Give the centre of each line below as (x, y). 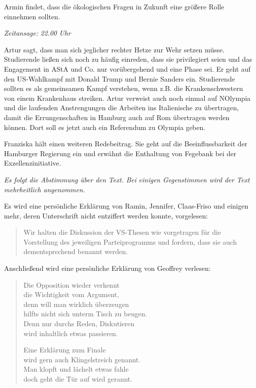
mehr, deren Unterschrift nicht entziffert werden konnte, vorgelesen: (106, 215)
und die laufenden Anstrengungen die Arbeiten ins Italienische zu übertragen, (122, 108)
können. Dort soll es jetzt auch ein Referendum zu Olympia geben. (105, 127)
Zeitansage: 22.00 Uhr (37, 33)
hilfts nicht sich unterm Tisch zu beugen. (85, 314)
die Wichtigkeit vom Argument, (71, 294)
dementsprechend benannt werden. (76, 251)
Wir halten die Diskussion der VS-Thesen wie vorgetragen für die (122, 232)
